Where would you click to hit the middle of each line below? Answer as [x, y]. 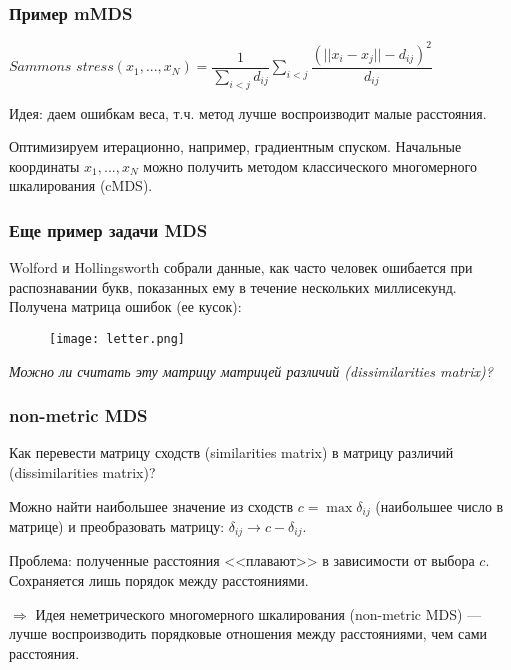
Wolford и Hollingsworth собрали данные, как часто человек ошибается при [241, 267]
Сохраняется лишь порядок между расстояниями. [159, 580]
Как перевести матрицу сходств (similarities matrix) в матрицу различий [231, 452]
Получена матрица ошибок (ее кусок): [125, 306]
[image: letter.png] [117, 338]
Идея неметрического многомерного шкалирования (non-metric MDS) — [258, 613]
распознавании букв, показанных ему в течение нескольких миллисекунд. [233, 286]
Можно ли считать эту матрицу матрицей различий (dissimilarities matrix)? [251, 370]
